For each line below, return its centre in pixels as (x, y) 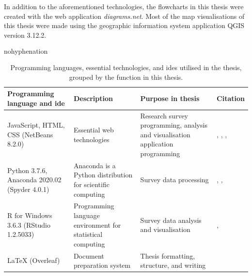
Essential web (94, 129)
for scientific (91, 184)
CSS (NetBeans (30, 134)
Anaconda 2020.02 (34, 180)
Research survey (164, 115)
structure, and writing (173, 265)
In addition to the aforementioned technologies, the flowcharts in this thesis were (124, 6)
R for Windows (30, 215)
